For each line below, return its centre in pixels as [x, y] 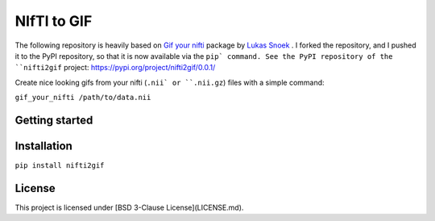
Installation [43, 146]
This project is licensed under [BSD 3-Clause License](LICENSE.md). [129, 207]
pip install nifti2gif [60, 166]
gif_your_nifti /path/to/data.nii [83, 98]
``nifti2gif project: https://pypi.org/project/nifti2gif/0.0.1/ [115, 68]
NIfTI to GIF [54, 21]
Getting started [54, 120]
